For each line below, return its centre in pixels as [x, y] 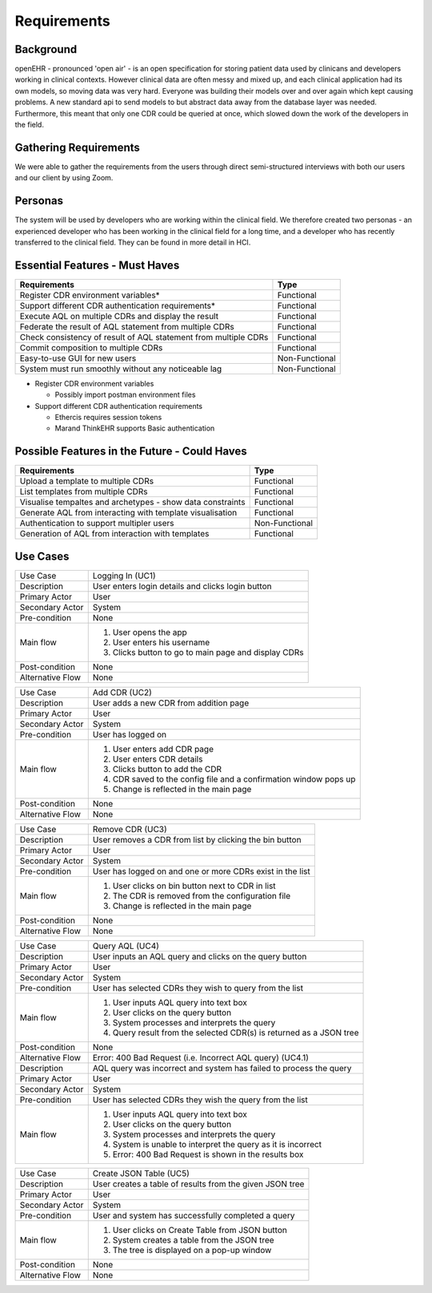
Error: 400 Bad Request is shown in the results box [208, 1154]
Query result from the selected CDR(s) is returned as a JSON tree [236, 1032]
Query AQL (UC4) [126, 946]
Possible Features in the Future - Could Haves [131, 452]
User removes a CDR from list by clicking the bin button [197, 839]
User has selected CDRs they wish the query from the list [200, 1100]
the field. [29, 125]
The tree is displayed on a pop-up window [192, 1250]
